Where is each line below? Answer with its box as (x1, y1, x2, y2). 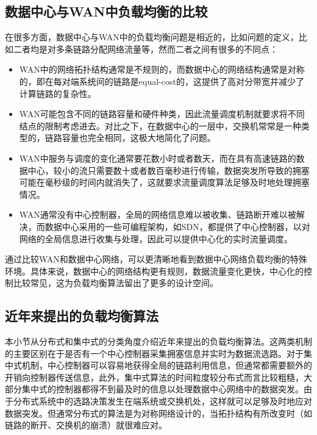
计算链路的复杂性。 (19, 87, 96, 99)
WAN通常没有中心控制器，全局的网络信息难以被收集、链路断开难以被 (19, 208, 296, 221)
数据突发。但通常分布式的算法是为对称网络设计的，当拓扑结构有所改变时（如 (5, 406, 312, 419)
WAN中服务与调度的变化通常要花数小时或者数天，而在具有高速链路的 (19, 151, 296, 164)
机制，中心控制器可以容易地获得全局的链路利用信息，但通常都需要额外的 (21, 359, 312, 372)
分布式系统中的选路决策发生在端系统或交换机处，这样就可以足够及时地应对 (13, 395, 312, 408)
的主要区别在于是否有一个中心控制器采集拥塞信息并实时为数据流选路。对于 (5, 347, 304, 359)
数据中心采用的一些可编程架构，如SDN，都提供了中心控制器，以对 (45, 220, 310, 232)
